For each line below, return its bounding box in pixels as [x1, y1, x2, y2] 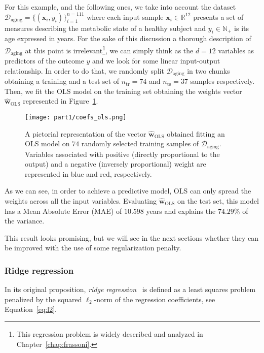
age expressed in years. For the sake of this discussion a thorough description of [5, 33, 251, 44]
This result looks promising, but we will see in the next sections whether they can [5, 232, 259, 243]
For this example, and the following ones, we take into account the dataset [5, 2, 236, 12]
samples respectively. [190, 76, 255, 86]
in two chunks [187, 65, 230, 76]
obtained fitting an [167, 128, 225, 139]
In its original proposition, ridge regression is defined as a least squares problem [5, 284, 256, 295]
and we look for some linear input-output [92, 55, 220, 66]
